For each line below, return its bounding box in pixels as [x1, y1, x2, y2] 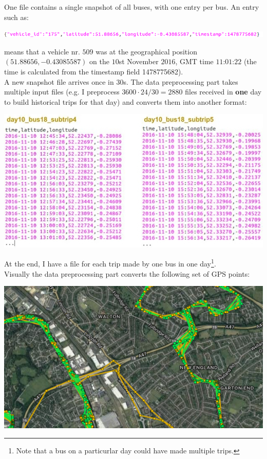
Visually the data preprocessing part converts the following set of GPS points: [4, 268, 250, 279]
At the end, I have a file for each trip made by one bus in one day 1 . [4, 257, 216, 269]
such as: [4, 11, 29, 22]
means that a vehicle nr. [4, 46, 80, 56]
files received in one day [185, 86, 262, 97]
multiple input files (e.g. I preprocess [4, 86, 120, 97]
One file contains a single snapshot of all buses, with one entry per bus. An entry [4, 2, 259, 12]
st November [119, 56, 159, 67]
